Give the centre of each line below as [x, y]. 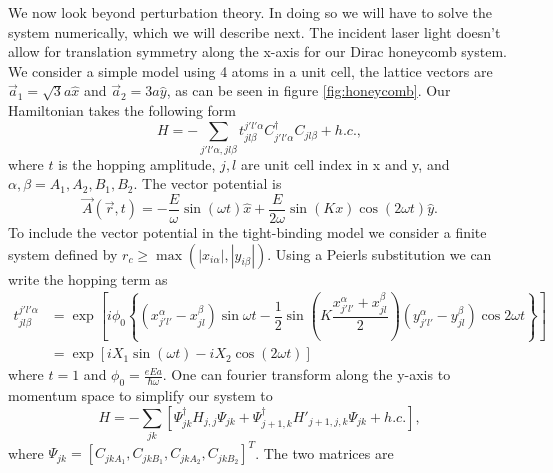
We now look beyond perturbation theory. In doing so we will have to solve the [250, 12]
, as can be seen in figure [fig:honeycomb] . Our [308, 90]
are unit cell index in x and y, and [345, 163]
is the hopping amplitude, [137, 163]
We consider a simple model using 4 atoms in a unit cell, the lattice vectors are [250, 70]
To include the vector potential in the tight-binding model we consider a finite [247, 231]
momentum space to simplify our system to [140, 394]
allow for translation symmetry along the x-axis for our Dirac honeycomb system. [257, 51]
